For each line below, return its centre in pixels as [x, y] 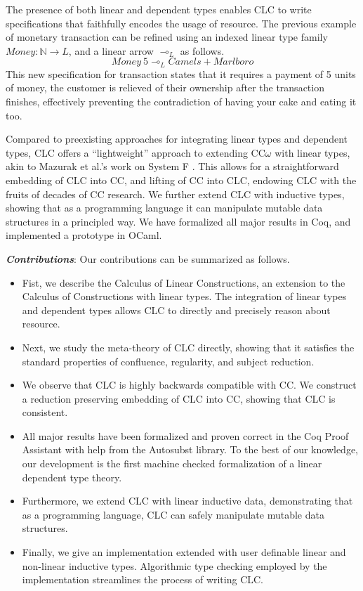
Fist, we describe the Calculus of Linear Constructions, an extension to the [184, 282]
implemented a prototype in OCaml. [84, 235]
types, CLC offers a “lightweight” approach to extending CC [136, 152]
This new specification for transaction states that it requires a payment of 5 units [181, 73]
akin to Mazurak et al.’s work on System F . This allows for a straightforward [172, 166]
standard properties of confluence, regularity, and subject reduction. [168, 361]
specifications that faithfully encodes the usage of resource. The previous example [181, 23]
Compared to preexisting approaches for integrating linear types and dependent [177, 139]
